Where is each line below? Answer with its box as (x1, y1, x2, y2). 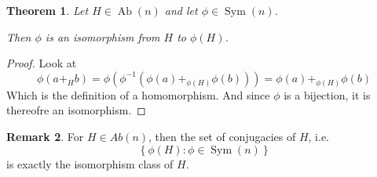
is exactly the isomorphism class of (6, 155, 174, 172)
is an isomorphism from (45, 28, 160, 45)
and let (164, 2, 198, 18)
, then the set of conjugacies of (148, 128, 296, 144)
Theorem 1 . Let (6, 2, 89, 18)
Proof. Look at (6, 55, 77, 71)
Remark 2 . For (6, 128, 84, 144)
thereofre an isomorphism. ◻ (6, 102, 146, 118)
